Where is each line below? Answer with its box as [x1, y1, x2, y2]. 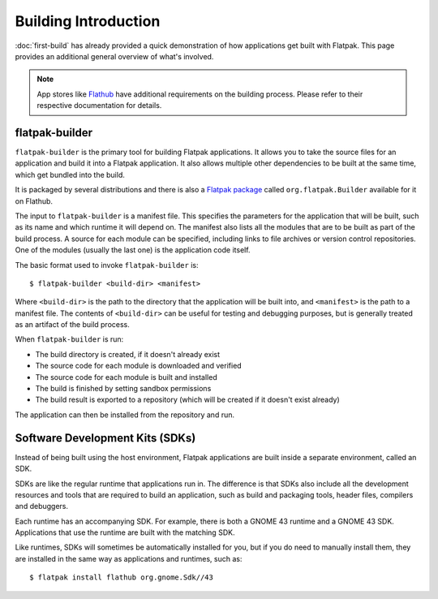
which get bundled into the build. [15, 170, 125, 179]
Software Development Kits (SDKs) [15, 431, 196, 445]
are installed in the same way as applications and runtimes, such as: [15, 554, 243, 563]
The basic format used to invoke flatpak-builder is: [15, 260, 199, 269]
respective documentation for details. [36, 101, 162, 110]
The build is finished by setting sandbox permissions [35, 384, 212, 394]
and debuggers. [15, 502, 69, 511]
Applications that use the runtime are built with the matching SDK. [15, 528, 235, 537]
